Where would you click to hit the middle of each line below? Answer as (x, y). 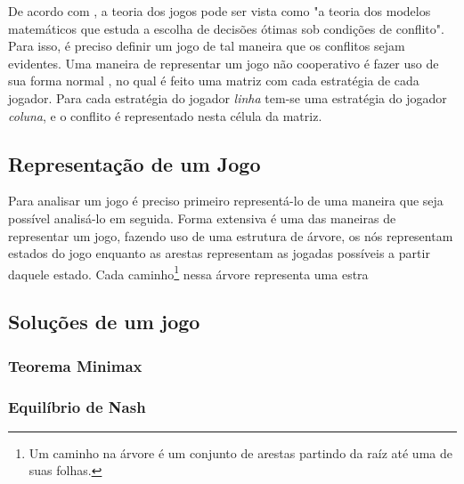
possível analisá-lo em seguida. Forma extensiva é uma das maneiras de (202, 218)
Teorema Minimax (75, 365)
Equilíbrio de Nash (77, 406)
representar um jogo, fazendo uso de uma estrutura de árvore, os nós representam (231, 235)
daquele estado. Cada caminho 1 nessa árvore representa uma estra (188, 272)
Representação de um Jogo (134, 163)
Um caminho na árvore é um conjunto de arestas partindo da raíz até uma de (240, 452)
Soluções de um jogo (104, 322)
